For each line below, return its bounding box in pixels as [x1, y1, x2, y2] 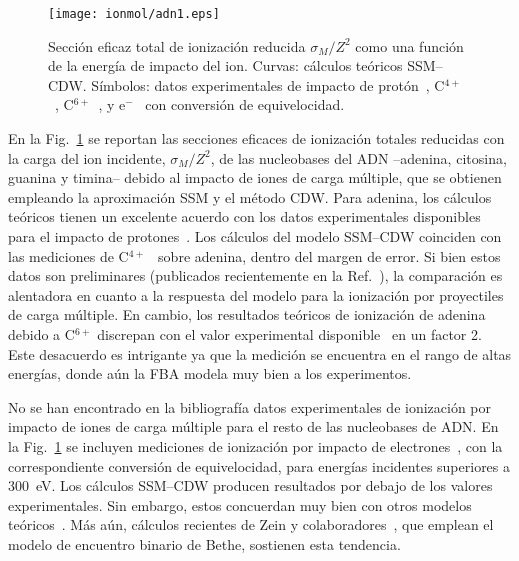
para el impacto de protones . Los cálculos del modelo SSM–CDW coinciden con [8, 226, 502, 246]
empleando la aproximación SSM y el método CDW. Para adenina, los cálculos [8, 186, 492, 207]
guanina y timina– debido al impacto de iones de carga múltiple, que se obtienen [8, 167, 502, 188]
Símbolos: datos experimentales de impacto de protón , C [91, 74, 445, 95]
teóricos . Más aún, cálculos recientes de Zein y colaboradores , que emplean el [8, 514, 494, 535]
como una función [355, 35, 464, 56]
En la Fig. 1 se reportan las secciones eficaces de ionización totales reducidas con [8, 128, 505, 149]
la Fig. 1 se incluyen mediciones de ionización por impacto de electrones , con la [8, 435, 503, 456]
